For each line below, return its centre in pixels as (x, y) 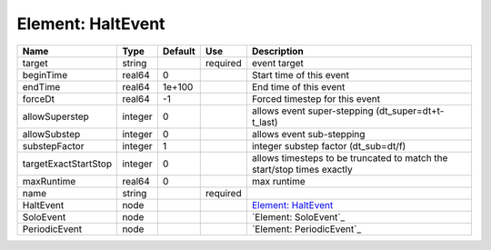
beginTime (45, 75)
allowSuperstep (56, 116)
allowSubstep (51, 134)
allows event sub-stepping (308, 134)
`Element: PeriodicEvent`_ (306, 229)
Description (277, 51)
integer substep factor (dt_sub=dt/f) (329, 145)
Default (179, 51)
